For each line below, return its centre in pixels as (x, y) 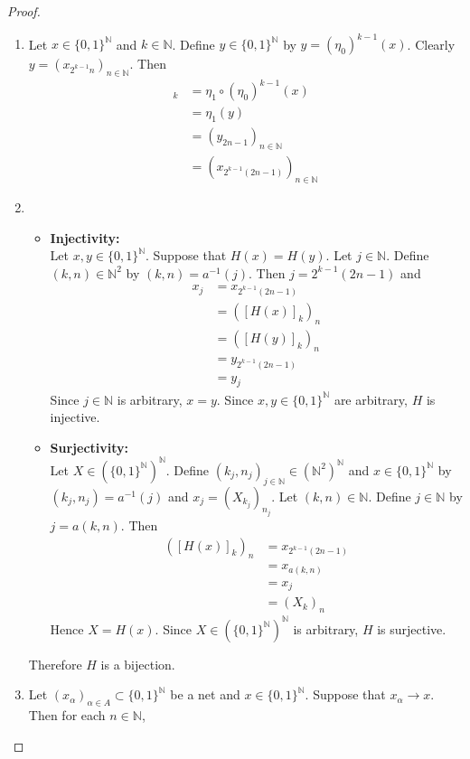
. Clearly (431, 44)
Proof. (24, 11)
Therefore (55, 664)
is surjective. (412, 628)
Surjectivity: (89, 447)
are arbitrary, (371, 399)
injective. (75, 417)
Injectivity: (85, 237)
